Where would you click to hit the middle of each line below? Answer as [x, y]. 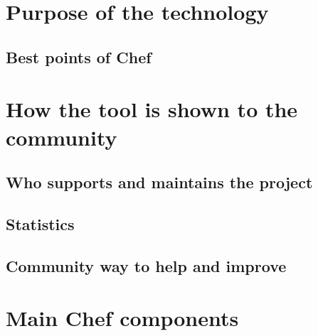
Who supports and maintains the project [159, 182]
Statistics [40, 223]
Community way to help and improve [146, 265]
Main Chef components [122, 318]
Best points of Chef [79, 56]
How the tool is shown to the [152, 109]
